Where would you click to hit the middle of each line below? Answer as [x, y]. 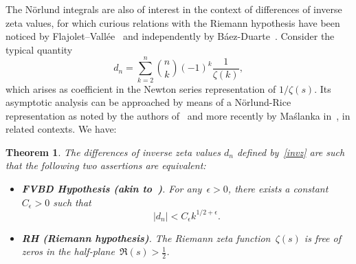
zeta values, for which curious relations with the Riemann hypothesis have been [173, 22]
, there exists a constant [278, 189]
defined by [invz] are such [291, 152]
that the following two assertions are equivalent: [106, 165]
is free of [323, 238]
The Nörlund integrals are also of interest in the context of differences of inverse [174, 9]
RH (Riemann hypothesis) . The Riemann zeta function [146, 238]
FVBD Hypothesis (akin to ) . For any [112, 189]
